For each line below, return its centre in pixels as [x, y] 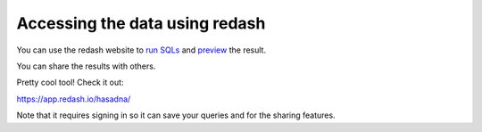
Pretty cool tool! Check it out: [70, 82]
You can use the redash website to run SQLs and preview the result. [141, 50]
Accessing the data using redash [141, 23]
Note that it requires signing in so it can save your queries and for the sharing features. [176, 115]
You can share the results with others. [86, 66]
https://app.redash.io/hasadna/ [74, 99]
